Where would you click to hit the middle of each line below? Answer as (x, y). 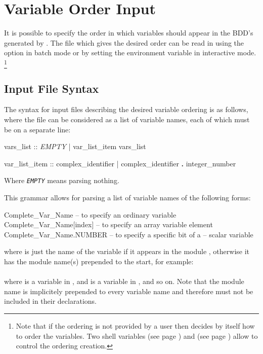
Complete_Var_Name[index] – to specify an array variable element (108, 224)
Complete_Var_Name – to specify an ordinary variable (90, 214)
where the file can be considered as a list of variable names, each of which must (127, 119)
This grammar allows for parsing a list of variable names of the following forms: (127, 198)
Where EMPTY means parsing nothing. (62, 180)
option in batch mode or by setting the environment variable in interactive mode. (130, 52)
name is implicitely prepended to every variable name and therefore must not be (129, 291)
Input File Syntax (52, 88)
